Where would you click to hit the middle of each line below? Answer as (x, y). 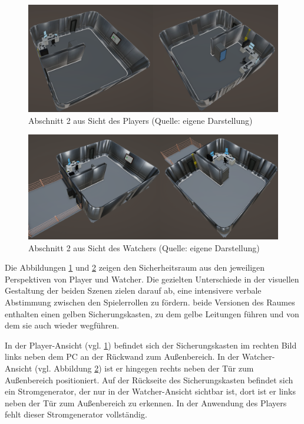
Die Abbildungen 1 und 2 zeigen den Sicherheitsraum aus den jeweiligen (135, 267)
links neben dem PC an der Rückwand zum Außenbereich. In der (122, 356)
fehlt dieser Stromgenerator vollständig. (76, 414)
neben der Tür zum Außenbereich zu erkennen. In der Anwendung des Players (146, 402)
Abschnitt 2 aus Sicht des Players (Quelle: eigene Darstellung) (141, 120)
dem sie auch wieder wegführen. (62, 325)
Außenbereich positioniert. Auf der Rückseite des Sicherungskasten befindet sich (149, 379)
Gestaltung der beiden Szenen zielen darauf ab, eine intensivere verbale (133, 290)
